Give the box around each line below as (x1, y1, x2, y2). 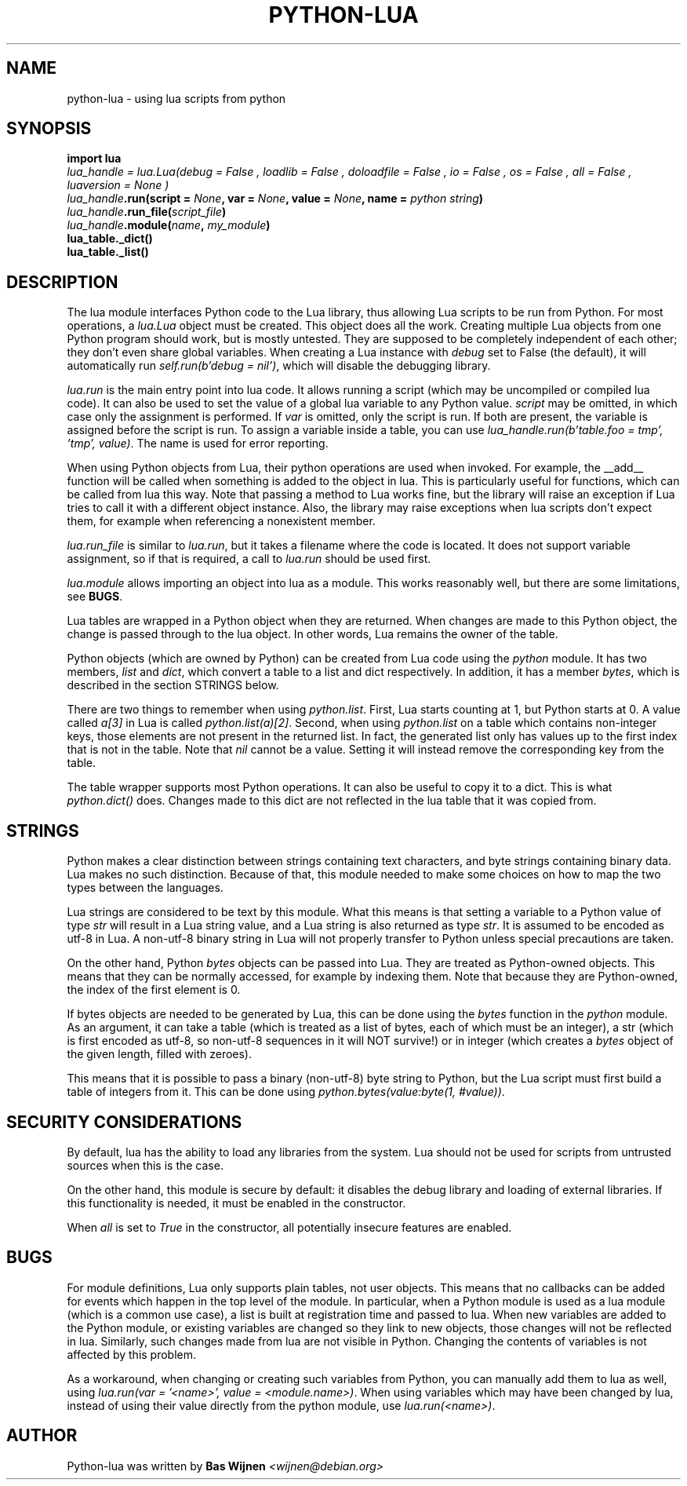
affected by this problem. (67, 1347, 197, 1361)
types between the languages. (67, 881, 224, 895)
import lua (67, 152, 122, 166)
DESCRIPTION (6, 272, 118, 292)
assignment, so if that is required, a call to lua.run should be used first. (67, 552, 431, 566)
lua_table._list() (67, 245, 149, 259)
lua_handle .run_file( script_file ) (67, 205, 227, 219)
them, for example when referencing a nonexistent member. (67, 514, 376, 528)
